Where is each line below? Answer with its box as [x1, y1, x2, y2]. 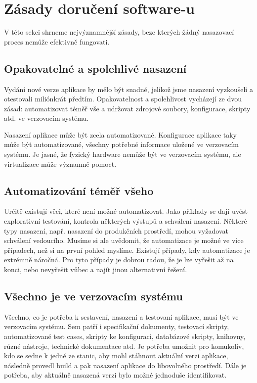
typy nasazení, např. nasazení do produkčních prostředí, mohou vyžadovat [4, 225, 228, 236]
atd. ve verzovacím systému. [4, 113, 89, 123]
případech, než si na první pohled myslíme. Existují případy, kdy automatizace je [4, 244, 250, 255]
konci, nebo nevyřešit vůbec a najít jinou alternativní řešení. [4, 264, 187, 275]
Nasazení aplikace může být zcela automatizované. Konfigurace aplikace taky [4, 129, 237, 140]
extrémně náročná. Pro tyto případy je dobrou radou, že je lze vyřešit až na [4, 254, 234, 265]
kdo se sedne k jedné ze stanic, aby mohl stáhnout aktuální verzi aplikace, [4, 350, 228, 361]
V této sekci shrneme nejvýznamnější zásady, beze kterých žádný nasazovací [4, 27, 234, 37]
